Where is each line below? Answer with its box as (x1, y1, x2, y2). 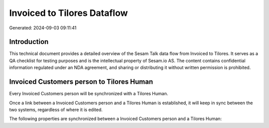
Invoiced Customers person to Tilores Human (9, 77, 153, 86)
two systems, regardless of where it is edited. (9, 107, 103, 113)
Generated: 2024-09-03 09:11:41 (9, 25, 77, 31)
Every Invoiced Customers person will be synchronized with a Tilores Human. (9, 91, 168, 97)
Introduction (9, 38, 49, 46)
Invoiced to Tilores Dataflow (9, 7, 128, 18)
